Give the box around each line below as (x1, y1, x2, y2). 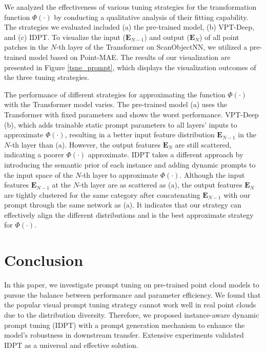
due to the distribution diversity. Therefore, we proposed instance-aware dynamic (4, 309, 259, 320)
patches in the (4, 42, 49, 52)
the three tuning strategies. (4, 72, 89, 82)
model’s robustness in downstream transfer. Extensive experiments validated (4, 329, 244, 340)
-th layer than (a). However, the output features (10, 139, 161, 150)
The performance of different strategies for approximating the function (4, 89, 226, 99)
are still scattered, (175, 139, 232, 150)
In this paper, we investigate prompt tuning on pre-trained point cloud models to (4, 279, 259, 290)
